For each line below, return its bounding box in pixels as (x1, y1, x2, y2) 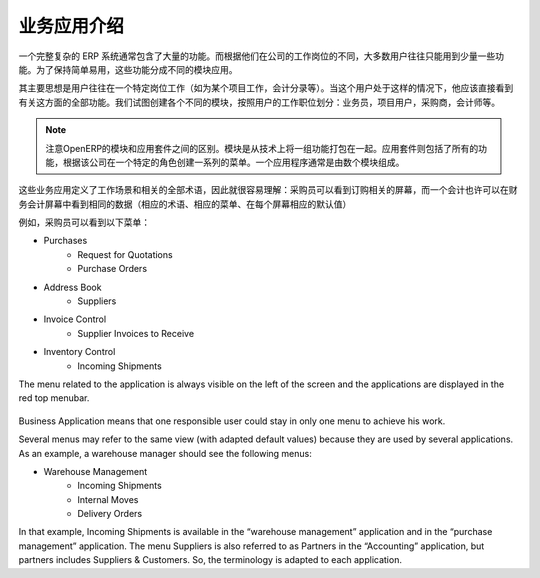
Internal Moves (77, 493, 139, 505)
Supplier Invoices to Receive (77, 327, 195, 339)
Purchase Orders (77, 263, 148, 275)
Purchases (43, 235, 88, 247)
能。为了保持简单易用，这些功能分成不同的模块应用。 (18, 63, 238, 75)
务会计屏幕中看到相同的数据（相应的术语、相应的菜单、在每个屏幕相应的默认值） (18, 198, 352, 210)
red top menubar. (18, 392, 90, 404)
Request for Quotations (77, 248, 174, 260)
